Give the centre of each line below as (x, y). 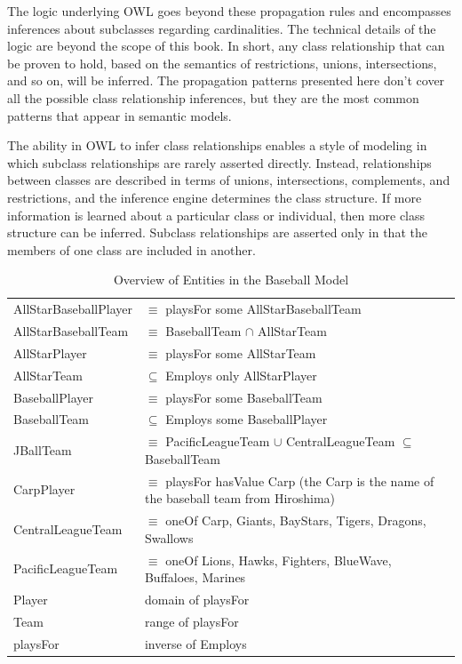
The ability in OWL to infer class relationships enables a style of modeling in (217, 145)
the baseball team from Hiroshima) (240, 498)
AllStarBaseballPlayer (73, 309)
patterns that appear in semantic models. (119, 115)
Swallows (169, 537)
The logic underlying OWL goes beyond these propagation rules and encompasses (229, 11)
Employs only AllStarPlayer (241, 375)
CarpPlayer (44, 489)
